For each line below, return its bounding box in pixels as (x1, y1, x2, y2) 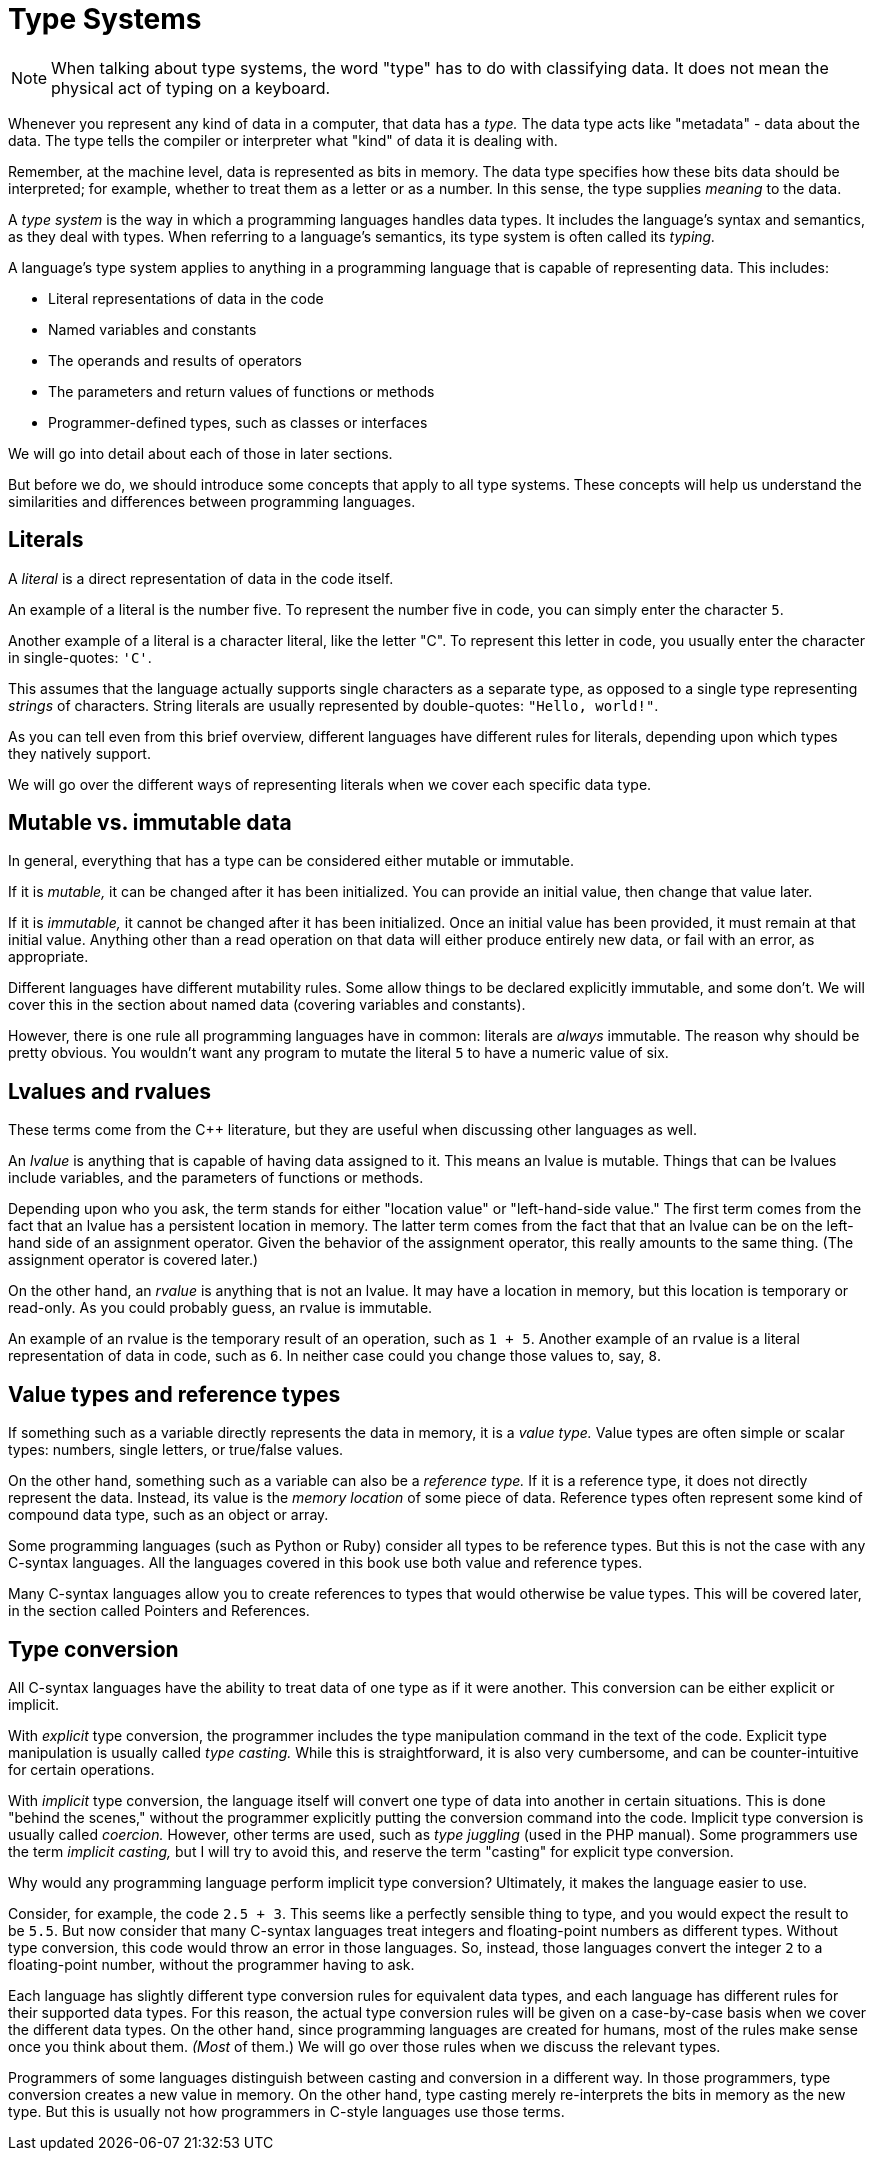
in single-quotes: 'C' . (8, 648, 152, 666)
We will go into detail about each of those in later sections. (8, 444, 393, 462)
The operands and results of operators (48, 351, 302, 369)
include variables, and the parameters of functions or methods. (8, 1169, 424, 1187)
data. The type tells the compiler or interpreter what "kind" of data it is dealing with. (8, 131, 558, 149)
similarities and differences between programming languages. (8, 492, 416, 510)
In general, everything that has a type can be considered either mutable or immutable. (8, 852, 574, 870)
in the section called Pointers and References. (8, 1602, 310, 1620)
